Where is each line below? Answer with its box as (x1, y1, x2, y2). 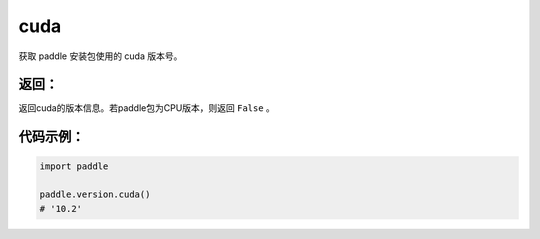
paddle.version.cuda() (39, 189, 151, 200)
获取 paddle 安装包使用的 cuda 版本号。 (18, 50, 183, 62)
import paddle (39, 161, 109, 172)
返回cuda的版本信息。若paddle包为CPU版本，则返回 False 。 (18, 102, 275, 114)
